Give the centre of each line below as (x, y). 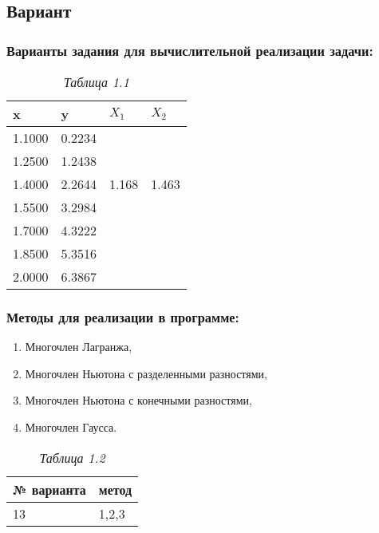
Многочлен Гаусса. (71, 427)
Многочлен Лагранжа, (79, 347)
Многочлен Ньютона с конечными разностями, (138, 400)
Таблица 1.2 (72, 457)
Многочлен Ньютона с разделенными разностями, (146, 373)
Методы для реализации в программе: (123, 316)
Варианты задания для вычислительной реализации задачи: (190, 50)
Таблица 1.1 (96, 82)
